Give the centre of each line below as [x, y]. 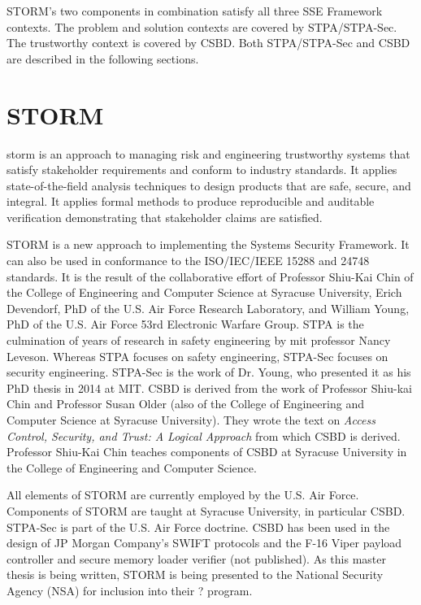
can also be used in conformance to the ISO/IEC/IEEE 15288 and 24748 [188, 261]
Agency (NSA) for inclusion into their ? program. [130, 590]
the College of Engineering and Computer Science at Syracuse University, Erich [204, 292]
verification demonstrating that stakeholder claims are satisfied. [165, 217]
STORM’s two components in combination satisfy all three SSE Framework [195, 11]
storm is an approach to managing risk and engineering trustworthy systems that [208, 153]
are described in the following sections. [103, 58]
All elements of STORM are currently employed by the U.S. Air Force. [183, 495]
